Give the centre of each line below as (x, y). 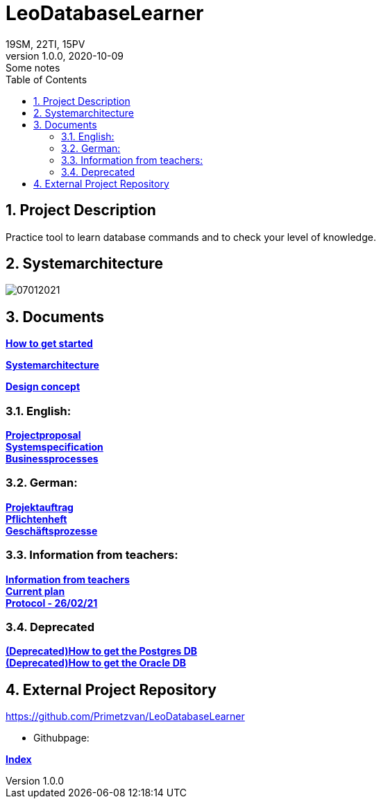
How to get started (49, 344)
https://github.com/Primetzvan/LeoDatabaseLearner (125, 717)
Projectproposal (43, 435)
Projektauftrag (40, 507)
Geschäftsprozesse (52, 530)
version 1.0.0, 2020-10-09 (65, 56)
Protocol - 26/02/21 (52, 603)
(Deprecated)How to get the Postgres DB (102, 651)
